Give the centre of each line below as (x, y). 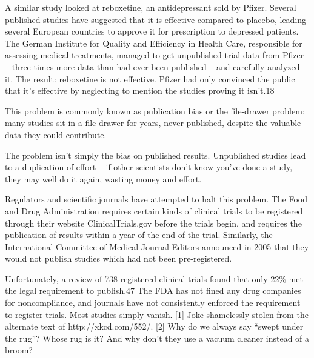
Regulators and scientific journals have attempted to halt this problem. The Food (156, 199)
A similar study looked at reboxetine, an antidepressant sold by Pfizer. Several (151, 7)
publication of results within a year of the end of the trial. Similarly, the (139, 235)
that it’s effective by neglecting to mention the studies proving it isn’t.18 (140, 91)
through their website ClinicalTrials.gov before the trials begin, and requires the (153, 223)
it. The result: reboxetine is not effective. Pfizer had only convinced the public (150, 78)
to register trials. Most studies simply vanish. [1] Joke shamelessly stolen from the (157, 314)
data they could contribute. (56, 134)
